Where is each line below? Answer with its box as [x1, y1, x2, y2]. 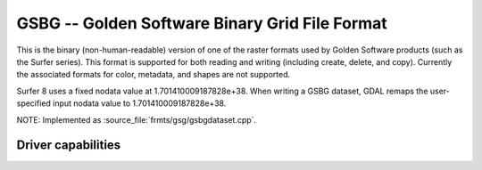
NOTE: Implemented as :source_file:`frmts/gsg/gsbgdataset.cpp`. [16, 114, 257, 125]
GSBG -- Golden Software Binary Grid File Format [16, 13, 387, 33]
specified [16, 98, 51, 109]
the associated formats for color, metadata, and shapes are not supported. [16, 69, 290, 80]
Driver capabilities [16, 138, 121, 153]
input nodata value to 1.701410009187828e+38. [52, 98, 227, 109]
